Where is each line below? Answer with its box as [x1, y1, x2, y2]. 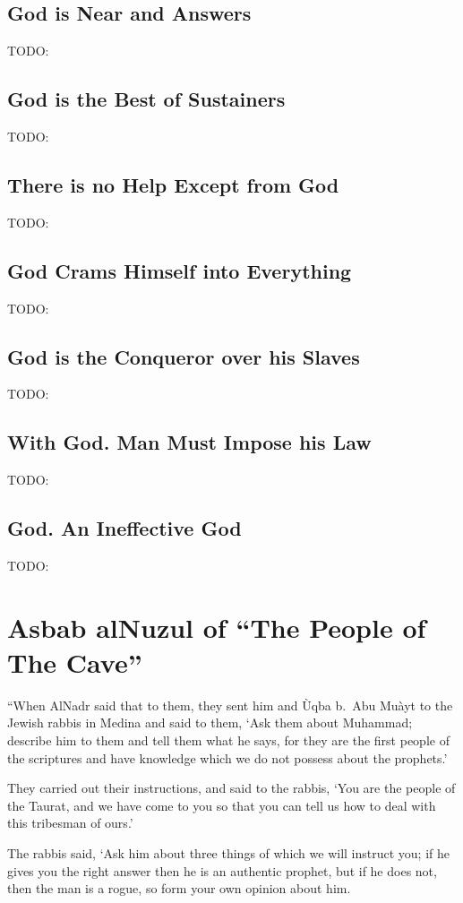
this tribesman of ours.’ [7, 813, 133, 832]
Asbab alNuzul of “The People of [7, 608, 426, 645]
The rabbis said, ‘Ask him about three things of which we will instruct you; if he [7, 844, 450, 863]
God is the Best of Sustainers [7, 85, 286, 113]
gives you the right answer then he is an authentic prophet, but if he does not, [7, 861, 437, 880]
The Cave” [7, 643, 142, 680]
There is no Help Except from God [7, 170, 339, 198]
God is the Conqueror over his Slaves [7, 342, 360, 370]
